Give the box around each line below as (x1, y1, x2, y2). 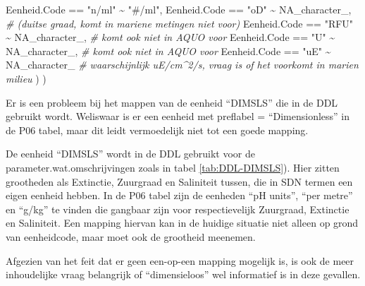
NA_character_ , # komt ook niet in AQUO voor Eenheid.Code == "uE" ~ (6, 43, 331, 58)
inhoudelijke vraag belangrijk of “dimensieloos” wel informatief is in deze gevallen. (6, 267, 361, 282)
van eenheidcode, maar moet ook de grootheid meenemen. (6, 229, 256, 244)
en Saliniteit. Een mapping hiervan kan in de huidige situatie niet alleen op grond (6, 215, 359, 230)
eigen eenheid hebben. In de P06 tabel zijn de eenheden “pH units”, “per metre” (6, 188, 353, 203)
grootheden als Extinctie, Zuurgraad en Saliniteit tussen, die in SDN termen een (6, 174, 353, 189)
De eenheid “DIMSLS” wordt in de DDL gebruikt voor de (6, 146, 256, 161)
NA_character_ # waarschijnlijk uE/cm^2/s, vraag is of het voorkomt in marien (6, 57, 359, 72)
